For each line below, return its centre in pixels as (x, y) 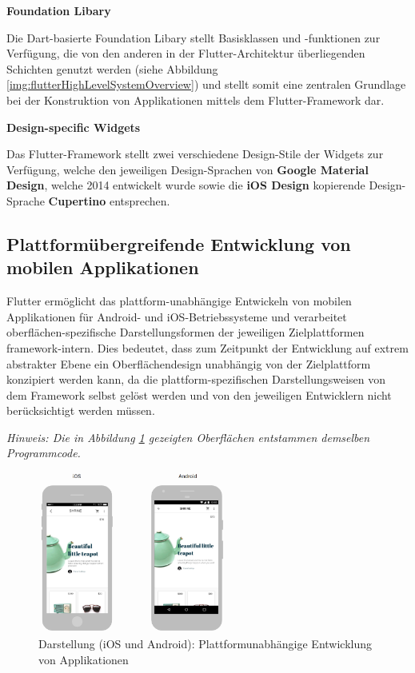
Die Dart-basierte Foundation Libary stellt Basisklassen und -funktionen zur (194, 37)
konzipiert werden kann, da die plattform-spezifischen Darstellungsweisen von (196, 379)
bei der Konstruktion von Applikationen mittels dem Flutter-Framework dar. (196, 100)
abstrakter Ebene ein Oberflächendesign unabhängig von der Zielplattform (189, 363)
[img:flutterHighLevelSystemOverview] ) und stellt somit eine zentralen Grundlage (206, 84)
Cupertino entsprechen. (109, 200)
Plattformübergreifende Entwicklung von (179, 243)
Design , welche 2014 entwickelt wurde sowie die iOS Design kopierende (186, 185)
